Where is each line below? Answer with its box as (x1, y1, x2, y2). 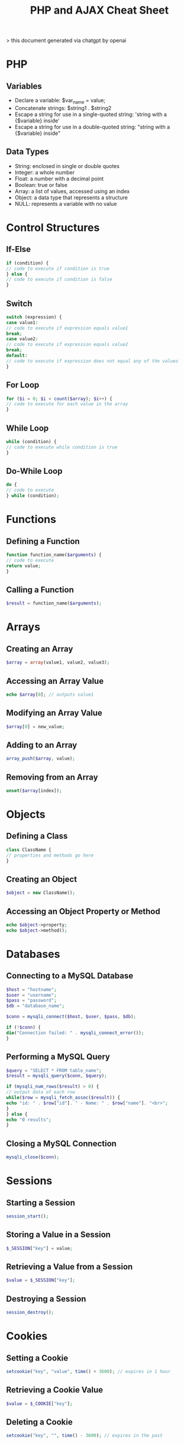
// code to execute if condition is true (6, 266, 110, 272)
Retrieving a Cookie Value (6, 1385, 104, 1395)
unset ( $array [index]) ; (6, 787, 62, 793)
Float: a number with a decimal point (14, 175, 104, 182)
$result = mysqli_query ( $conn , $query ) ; (6, 1073, 108, 1079)
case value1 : (6, 319, 38, 325)
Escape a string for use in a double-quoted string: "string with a (14, 123, 170, 130)
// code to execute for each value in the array (6, 401, 128, 407)
